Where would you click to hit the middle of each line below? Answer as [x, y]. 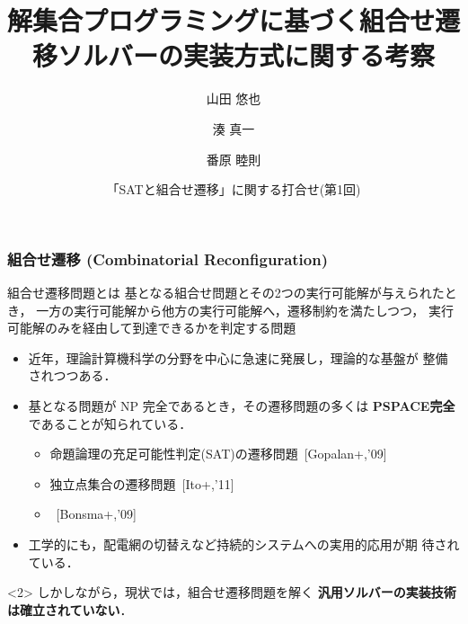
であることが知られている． [110, 423]
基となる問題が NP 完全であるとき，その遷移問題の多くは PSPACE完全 [242, 405]
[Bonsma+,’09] [96, 514]
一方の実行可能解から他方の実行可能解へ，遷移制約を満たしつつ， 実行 [245, 310]
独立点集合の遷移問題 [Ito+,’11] [142, 483]
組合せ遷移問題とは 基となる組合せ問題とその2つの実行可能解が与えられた [226, 292]
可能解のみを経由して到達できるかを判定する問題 [152, 328]
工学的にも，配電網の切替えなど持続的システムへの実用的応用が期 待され [244, 544]
